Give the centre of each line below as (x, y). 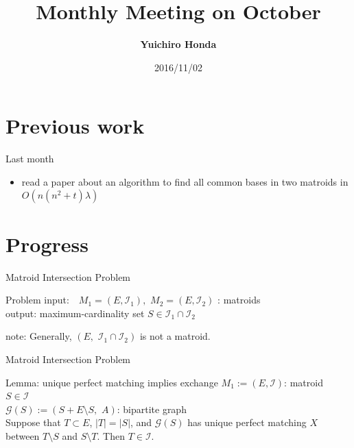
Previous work (75, 126)
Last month (30, 159)
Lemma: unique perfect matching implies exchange (112, 382)
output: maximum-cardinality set (75, 313)
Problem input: (37, 300)
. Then (111, 435)
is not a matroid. (175, 336)
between (23, 435)
